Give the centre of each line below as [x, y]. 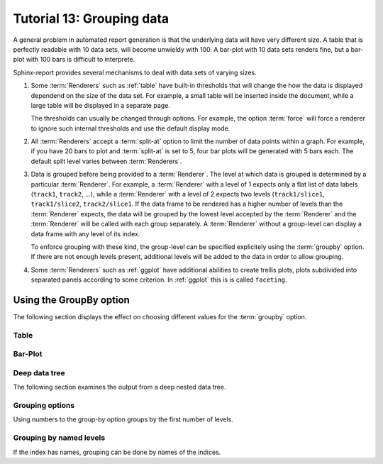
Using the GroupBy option [72, 300]
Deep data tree [39, 372]
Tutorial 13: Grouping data [91, 18]
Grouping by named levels [59, 438]
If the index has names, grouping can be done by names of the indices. [117, 452]
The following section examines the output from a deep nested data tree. [120, 387]
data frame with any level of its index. [85, 233]
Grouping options [44, 406]
